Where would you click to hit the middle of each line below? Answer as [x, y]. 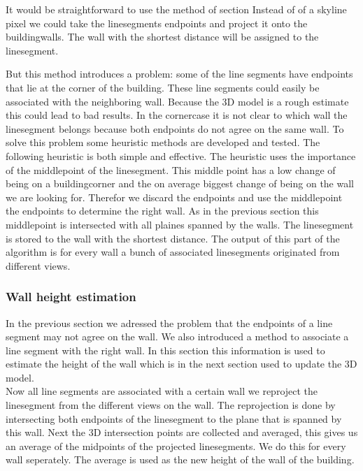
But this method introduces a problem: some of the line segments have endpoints [179, 74]
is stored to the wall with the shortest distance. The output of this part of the [173, 238]
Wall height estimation [71, 297]
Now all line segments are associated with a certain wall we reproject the [162, 391]
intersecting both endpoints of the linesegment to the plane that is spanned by [174, 418]
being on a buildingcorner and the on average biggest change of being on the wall [180, 183]
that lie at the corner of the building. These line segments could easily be [163, 87]
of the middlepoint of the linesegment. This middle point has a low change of [171, 169]
